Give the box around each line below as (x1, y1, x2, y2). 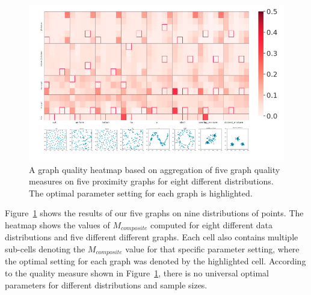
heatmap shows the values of (5, 218, 110, 231)
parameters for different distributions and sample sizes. (5, 278, 208, 291)
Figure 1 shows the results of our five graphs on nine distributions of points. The (5, 207, 304, 219)
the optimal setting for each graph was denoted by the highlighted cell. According (5, 255, 306, 267)
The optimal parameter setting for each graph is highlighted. (29, 186, 253, 199)
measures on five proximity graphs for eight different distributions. (29, 175, 274, 187)
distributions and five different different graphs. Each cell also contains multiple (5, 231, 298, 243)
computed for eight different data (150, 218, 273, 231)
